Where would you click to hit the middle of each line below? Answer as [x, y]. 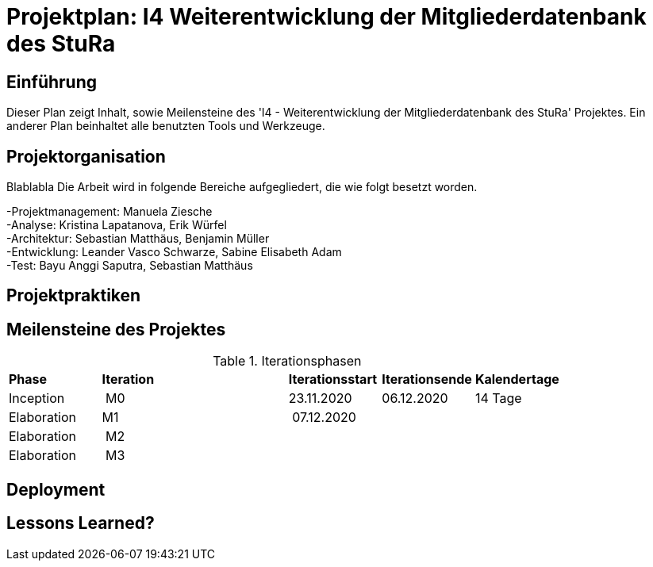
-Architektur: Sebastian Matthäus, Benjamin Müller [138, 239]
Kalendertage [517, 379]
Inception [37, 398]
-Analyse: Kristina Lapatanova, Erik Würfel [117, 225]
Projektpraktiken [74, 296]
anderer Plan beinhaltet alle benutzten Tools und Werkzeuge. [166, 126]
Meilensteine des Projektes [116, 329]
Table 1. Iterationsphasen [287, 361]
